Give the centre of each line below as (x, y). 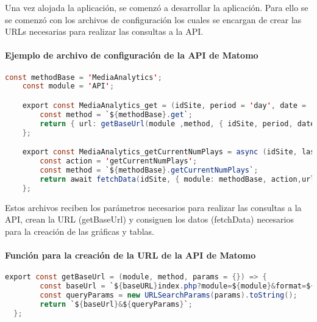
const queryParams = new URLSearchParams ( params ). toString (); (169, 295)
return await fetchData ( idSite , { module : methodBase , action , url (177, 179)
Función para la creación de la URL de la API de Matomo (130, 255)
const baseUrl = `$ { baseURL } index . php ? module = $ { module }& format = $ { (177, 286)
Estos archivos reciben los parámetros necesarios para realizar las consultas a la (153, 207)
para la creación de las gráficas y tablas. (80, 231)
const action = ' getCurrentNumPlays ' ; (119, 161)
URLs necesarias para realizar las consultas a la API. (104, 31)
